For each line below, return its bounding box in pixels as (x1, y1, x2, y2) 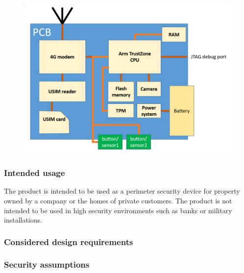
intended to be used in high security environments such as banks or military (4, 205, 232, 215)
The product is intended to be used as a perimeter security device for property (4, 186, 240, 196)
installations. (4, 215, 42, 225)
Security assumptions (4, 258, 90, 270)
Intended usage (4, 167, 65, 179)
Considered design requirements (4, 235, 133, 248)
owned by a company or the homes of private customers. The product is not (4, 195, 232, 205)
